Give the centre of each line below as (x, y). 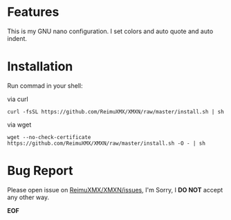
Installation (40, 67)
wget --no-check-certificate (49, 137)
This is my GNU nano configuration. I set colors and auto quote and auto (110, 31)
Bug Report (40, 171)
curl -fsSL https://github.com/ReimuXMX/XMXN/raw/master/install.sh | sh (116, 111)
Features (33, 12)
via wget (19, 125)
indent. (17, 38)
